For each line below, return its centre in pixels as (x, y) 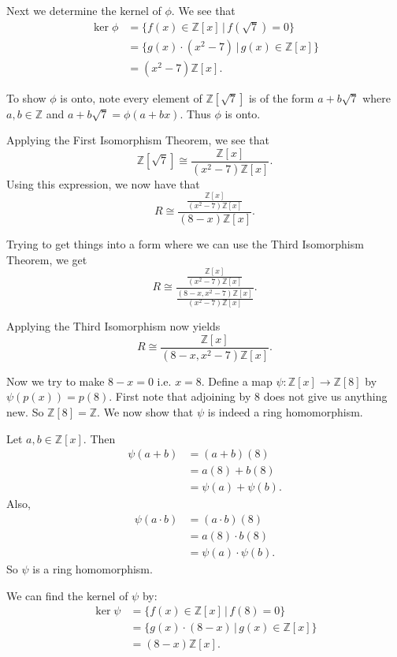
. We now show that (145, 412)
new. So (25, 412)
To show (26, 97)
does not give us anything (325, 396)
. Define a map (237, 381)
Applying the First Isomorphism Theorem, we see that (138, 140)
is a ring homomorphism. (93, 569)
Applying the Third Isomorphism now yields (113, 326)
